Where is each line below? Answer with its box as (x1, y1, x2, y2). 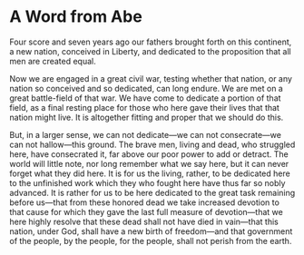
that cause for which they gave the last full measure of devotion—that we (9, 206, 283, 217)
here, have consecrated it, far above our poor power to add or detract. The (9, 148, 289, 160)
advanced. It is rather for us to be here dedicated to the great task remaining (9, 187, 296, 198)
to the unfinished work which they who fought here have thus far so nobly (9, 177, 286, 188)
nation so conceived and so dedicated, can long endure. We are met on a (9, 83, 283, 93)
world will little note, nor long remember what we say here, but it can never (9, 158, 289, 169)
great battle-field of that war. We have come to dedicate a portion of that (9, 93, 281, 103)
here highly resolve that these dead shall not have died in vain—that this (9, 216, 279, 227)
